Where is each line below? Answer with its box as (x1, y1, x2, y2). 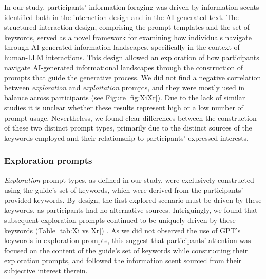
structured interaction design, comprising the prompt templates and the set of (4, 22, 250, 32)
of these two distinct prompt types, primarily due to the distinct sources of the (4, 122, 252, 133)
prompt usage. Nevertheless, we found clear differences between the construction (4, 112, 257, 123)
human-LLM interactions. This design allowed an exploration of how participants (4, 51, 259, 62)
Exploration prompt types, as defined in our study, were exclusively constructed (4, 174, 254, 185)
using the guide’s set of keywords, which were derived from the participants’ (4, 184, 243, 195)
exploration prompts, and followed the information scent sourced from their (4, 255, 242, 266)
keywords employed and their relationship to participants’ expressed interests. (4, 132, 249, 143)
